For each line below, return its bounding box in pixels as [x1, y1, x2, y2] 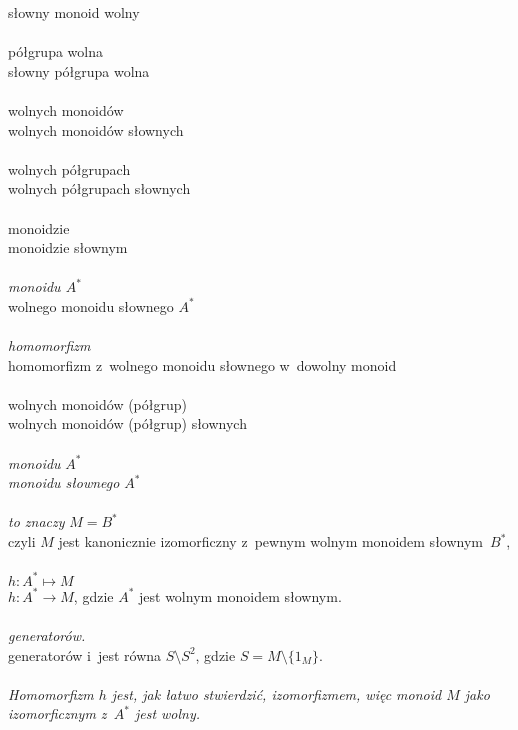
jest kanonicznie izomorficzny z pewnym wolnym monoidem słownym [58, 531, 484, 552]
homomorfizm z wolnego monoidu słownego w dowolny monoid [8, 354, 397, 375]
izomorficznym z [8, 703, 107, 724]
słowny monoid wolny [8, 2, 140, 22]
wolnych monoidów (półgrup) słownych [8, 413, 247, 434]
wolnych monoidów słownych [8, 119, 184, 140]
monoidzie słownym [8, 237, 128, 258]
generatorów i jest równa [8, 644, 162, 665]
